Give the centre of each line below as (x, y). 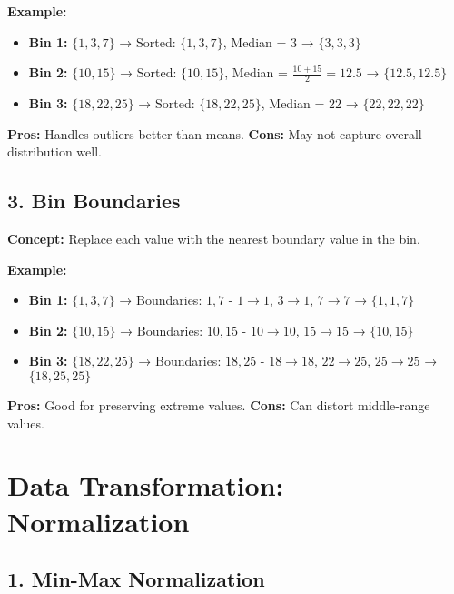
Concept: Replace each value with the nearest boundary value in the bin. (214, 238)
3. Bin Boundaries (94, 201)
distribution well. (54, 151)
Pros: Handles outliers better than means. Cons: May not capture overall (215, 133)
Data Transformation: (146, 485)
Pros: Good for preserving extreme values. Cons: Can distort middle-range (219, 404)
